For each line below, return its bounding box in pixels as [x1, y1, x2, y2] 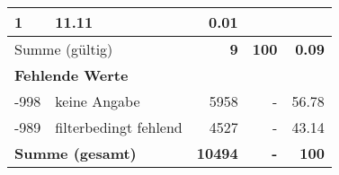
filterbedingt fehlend [55, 117, 183, 137]
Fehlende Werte [14, 65, 129, 85]
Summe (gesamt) [14, 143, 137, 163]
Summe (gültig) [14, 39, 113, 59]
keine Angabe [55, 91, 140, 111]
